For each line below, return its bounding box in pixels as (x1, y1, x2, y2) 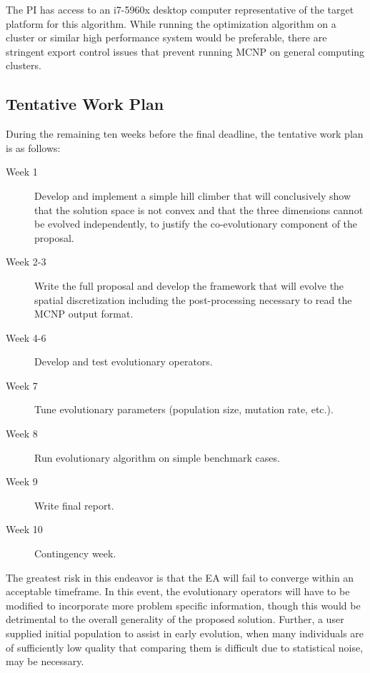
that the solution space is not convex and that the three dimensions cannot (34, 202, 364, 217)
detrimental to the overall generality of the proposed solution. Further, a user (6, 612, 344, 627)
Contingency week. (34, 546, 116, 561)
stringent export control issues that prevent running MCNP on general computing (6, 44, 365, 59)
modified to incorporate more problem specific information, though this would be (6, 597, 361, 612)
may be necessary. (6, 654, 84, 669)
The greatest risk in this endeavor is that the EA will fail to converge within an (6, 570, 354, 585)
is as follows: (6, 140, 61, 155)
